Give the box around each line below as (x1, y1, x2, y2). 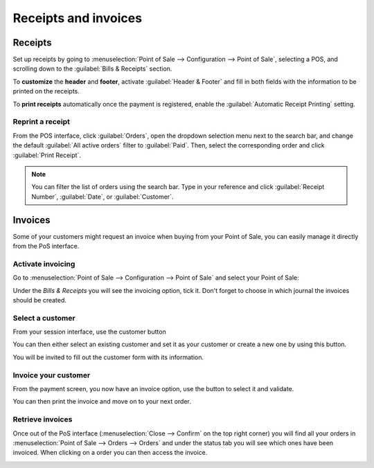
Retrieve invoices (12, 415, 73, 424)
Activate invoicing (12, 259, 75, 269)
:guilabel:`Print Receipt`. (12, 151, 81, 159)
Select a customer (12, 313, 75, 323)
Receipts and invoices (12, 10, 142, 26)
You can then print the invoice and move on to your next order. (12, 397, 192, 406)
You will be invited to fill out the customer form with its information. (12, 353, 204, 361)
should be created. (12, 296, 67, 304)
